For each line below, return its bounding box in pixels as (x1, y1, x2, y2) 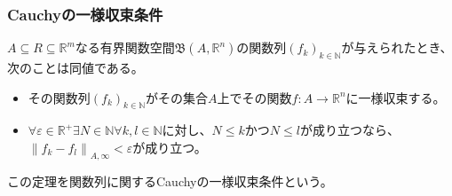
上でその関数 (217, 88, 292, 106)
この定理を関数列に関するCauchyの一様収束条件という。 (7, 172, 333, 191)
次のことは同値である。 (7, 59, 144, 77)
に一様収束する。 (345, 88, 446, 106)
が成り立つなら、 (299, 121, 400, 139)
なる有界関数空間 (75, 38, 175, 57)
